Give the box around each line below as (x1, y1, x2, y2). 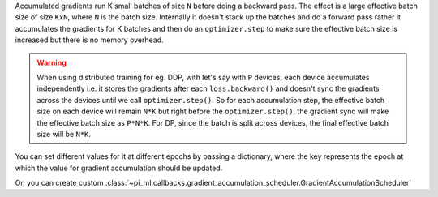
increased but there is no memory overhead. (15, 35, 164, 45)
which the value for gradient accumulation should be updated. (15, 163, 223, 173)
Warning (36, 58, 67, 67)
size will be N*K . (36, 129, 91, 139)
